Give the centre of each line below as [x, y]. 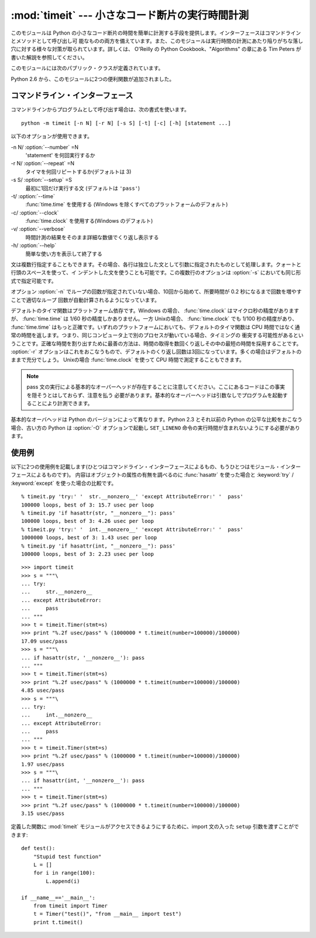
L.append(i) [63, 881]
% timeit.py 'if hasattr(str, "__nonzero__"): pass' [98, 513]
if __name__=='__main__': [59, 898]
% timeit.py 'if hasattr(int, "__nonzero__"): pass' [98, 546]
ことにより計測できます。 [62, 403]
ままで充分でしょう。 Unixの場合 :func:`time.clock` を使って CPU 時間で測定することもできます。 [128, 360]
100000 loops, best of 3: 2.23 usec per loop [88, 554]
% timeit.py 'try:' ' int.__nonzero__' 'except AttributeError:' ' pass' [132, 529]
